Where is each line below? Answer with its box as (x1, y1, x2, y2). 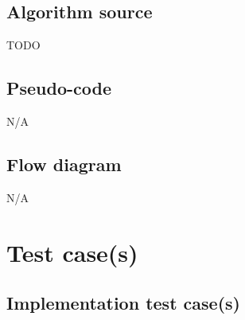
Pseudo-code (6, 76, 112, 100)
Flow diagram (6, 151, 122, 176)
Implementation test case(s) (6, 291, 240, 315)
